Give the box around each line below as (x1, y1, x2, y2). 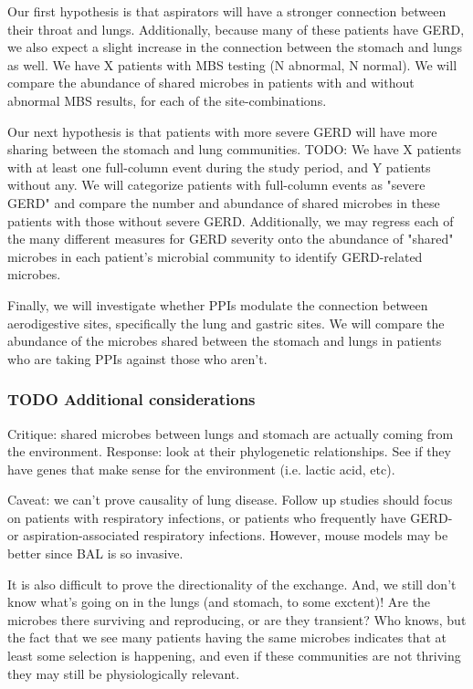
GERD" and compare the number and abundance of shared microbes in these (7, 193, 440, 212)
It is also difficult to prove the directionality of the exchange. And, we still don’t (7, 574, 457, 593)
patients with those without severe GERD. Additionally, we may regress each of (7, 211, 454, 230)
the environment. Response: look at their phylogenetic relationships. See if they (7, 442, 451, 461)
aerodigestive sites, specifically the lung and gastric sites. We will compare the (7, 313, 445, 332)
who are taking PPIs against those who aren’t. (7, 349, 268, 368)
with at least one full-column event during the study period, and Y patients (7, 157, 431, 176)
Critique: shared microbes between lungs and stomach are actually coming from (7, 423, 454, 443)
